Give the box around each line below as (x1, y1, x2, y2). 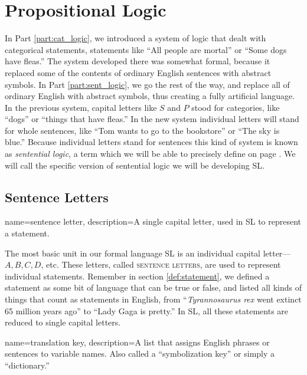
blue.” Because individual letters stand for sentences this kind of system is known (5, 136, 298, 148)
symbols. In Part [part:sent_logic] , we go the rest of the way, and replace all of (5, 78, 290, 90)
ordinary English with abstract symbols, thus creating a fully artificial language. (5, 90, 295, 102)
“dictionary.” (5, 358, 50, 371)
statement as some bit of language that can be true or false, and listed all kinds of (5, 281, 302, 294)
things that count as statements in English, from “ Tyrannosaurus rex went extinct (5, 293, 302, 305)
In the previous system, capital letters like (5, 101, 157, 113)
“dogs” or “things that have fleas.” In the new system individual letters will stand (5, 113, 299, 125)
